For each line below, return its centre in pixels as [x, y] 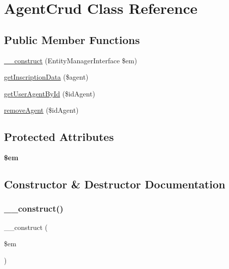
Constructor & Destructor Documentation [115, 184]
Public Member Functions [72, 39]
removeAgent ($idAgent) [41, 110]
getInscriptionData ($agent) [46, 77]
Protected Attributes [59, 137]
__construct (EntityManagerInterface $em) [71, 60]
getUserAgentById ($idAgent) [50, 93]
